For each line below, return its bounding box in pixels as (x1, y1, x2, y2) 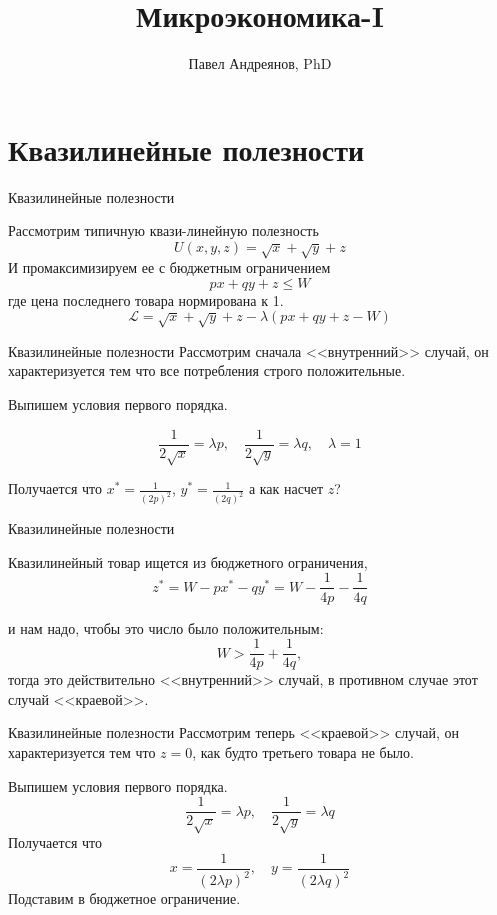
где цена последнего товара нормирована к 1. (8, 289, 284, 310)
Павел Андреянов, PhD (188, 53, 332, 74)
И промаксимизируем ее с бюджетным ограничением (8, 257, 331, 278)
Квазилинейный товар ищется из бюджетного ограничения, (8, 551, 368, 572)
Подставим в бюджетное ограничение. (8, 888, 241, 908)
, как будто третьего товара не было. (192, 741, 414, 762)
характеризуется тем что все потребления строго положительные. (8, 360, 406, 381)
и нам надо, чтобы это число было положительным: (8, 617, 324, 638)
